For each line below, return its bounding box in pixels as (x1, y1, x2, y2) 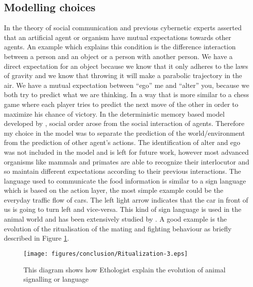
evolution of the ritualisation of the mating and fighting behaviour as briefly (4, 223, 232, 233)
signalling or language (23, 274, 89, 284)
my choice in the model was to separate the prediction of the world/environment (4, 127, 245, 138)
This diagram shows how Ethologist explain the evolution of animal (23, 264, 226, 274)
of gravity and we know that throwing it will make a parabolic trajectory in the (4, 70, 242, 81)
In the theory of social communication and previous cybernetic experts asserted (4, 22, 242, 33)
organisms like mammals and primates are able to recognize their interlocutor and (4, 156, 250, 166)
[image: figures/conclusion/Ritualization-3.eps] (23, 250, 188, 257)
